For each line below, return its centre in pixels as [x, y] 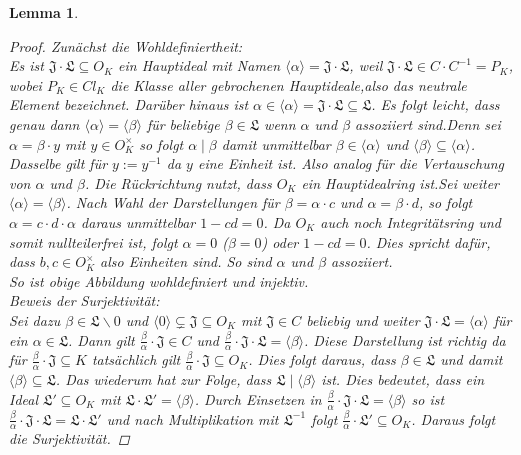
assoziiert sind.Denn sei [428, 123]
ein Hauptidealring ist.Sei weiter [400, 182]
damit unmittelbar [276, 143]
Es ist [26, 65]
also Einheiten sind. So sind [185, 261]
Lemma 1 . [44, 12]
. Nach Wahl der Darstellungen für [173, 202]
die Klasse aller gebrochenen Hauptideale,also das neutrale [288, 84]
